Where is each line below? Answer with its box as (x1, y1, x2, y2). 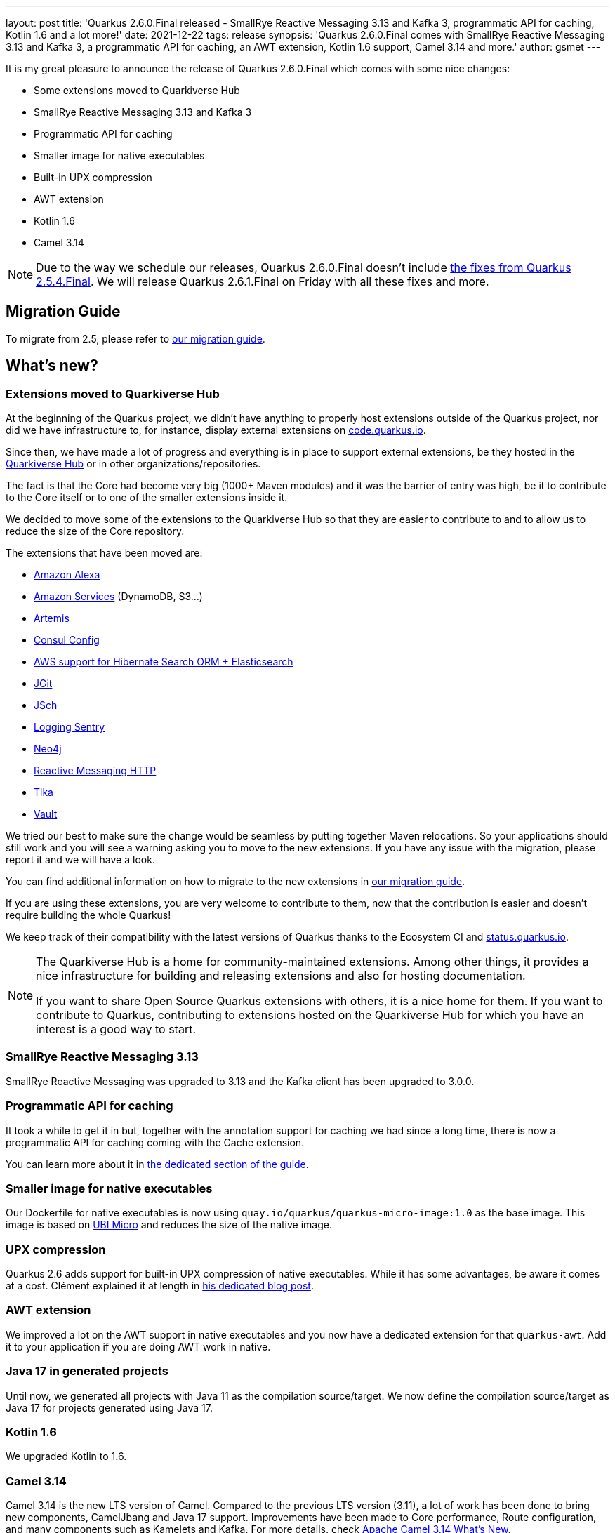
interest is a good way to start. (36, 1022, 197, 1037)
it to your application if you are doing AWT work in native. (6, 1340, 271, 1353)
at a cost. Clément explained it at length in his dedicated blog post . (6, 1280, 314, 1292)
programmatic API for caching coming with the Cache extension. (6, 1136, 305, 1148)
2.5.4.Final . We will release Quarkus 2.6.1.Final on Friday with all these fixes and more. (36, 274, 489, 288)
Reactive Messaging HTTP (34, 764, 157, 777)
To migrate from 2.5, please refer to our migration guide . (6, 332, 265, 345)
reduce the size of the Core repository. (6, 525, 185, 538)
